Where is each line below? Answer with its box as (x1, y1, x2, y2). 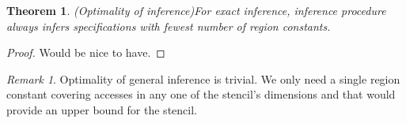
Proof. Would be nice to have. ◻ (6, 44, 165, 61)
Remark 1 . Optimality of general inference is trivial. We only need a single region (6, 70, 400, 87)
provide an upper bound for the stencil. (6, 101, 197, 117)
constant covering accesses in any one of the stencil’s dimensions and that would (6, 86, 396, 102)
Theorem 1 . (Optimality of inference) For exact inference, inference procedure (6, 2, 386, 18)
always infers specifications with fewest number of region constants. (6, 17, 331, 34)
